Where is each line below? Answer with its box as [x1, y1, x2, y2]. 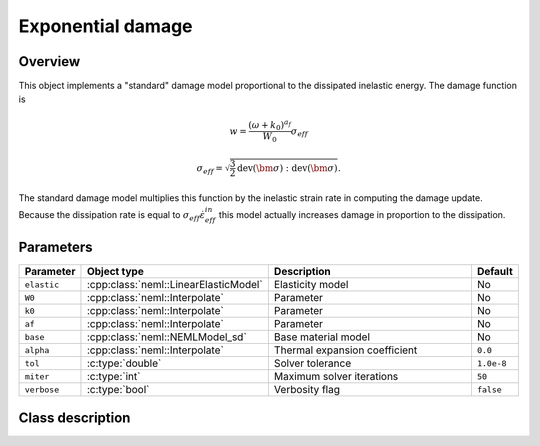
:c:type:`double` [86, 356, 162, 370]
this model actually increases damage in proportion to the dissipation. [218, 209, 506, 221]
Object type [86, 265, 144, 279]
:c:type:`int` [86, 370, 141, 384]
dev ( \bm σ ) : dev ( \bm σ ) [236, 162, 338, 174]
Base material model [273, 330, 370, 344]
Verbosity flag [273, 383, 340, 397]
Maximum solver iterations [273, 370, 399, 384]
